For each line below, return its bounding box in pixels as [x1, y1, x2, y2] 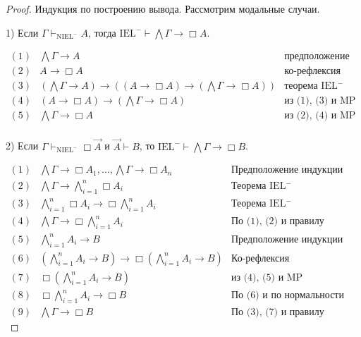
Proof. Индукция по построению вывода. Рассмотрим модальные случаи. [6, 1, 320, 16]
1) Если [6, 25, 39, 39]
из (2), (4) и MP [284, 111, 356, 121]
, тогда [87, 25, 116, 39]
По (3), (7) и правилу [231, 307, 324, 317]
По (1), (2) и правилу [231, 216, 324, 227]
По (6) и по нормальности [231, 290, 344, 301]
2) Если [6, 138, 39, 153]
